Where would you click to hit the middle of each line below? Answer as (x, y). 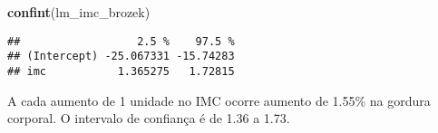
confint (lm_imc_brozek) (79, 12)
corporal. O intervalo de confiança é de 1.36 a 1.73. (149, 118)
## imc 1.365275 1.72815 (121, 71)
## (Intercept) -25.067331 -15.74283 (121, 57)
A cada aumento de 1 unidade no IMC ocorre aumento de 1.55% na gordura (219, 100)
